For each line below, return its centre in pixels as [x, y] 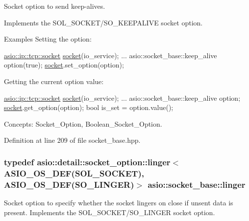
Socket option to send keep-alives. [55, 6]
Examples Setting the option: [48, 39]
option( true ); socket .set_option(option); [64, 65]
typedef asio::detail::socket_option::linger [87, 162]
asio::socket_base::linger [197, 184]
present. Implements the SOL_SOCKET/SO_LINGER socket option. [110, 212]
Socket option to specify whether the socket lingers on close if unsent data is [119, 202]
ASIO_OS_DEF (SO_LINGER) [69, 184]
